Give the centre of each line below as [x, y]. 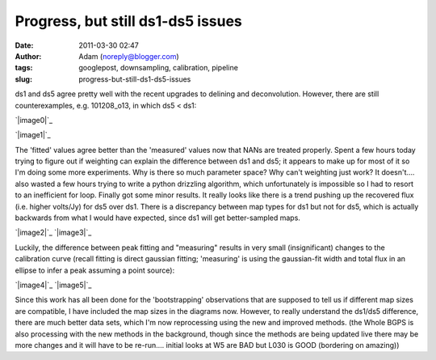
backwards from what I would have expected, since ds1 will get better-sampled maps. [157, 218]
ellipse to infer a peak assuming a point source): [95, 270]
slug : [23, 79]
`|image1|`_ [33, 135]
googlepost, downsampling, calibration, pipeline [158, 68]
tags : [24, 68]
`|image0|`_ [34, 120]
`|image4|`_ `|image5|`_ [53, 285]
